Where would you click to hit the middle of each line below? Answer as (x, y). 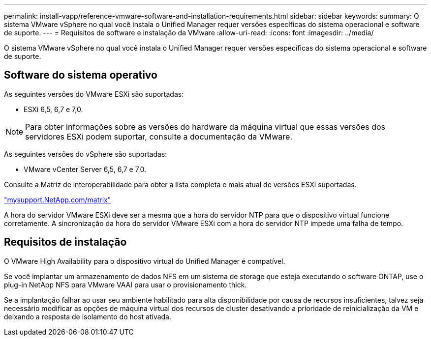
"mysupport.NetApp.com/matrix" (58, 199)
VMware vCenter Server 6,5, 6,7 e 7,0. (85, 169)
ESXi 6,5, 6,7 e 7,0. (53, 109)
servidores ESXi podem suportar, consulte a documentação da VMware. (159, 136)
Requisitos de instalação (65, 242)
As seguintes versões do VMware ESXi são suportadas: (94, 94)
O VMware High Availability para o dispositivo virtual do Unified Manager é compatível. (145, 261)
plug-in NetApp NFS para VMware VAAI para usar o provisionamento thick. (125, 284)
